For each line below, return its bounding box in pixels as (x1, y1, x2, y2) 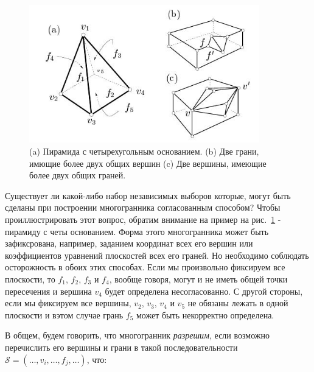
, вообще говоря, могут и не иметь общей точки (109, 272, 288, 285)
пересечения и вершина (5, 284, 92, 297)
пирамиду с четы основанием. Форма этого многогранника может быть (5, 225, 269, 237)
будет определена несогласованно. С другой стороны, (105, 284, 303, 297)
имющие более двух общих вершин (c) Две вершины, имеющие (29, 156, 267, 169)
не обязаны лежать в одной (187, 297, 288, 309)
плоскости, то (5, 272, 55, 285)
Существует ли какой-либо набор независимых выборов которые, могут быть (5, 189, 291, 202)
